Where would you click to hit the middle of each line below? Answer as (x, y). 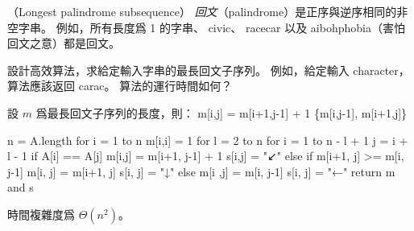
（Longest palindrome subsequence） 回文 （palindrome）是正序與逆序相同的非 (208, 11)
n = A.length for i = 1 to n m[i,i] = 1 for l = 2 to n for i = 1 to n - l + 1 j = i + (208, 140)
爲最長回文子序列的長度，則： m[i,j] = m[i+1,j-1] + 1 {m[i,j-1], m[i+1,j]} (221, 112)
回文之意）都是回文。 (64, 43)
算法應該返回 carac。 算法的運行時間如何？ (120, 86)
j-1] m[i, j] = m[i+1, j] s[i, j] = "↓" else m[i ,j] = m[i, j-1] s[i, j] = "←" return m (201, 171)
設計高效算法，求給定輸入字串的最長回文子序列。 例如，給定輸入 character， (209, 70)
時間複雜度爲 (41, 214)
